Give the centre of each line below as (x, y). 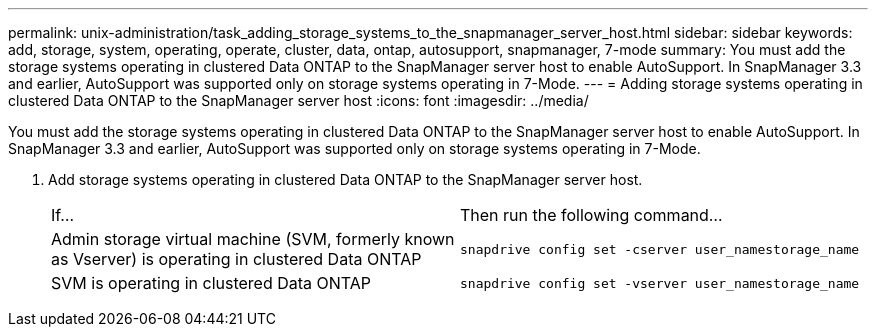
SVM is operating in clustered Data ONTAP (211, 283)
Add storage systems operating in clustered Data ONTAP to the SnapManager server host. (345, 179)
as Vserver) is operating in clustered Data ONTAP (236, 259)
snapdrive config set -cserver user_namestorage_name (660, 249)
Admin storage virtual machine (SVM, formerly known (253, 239)
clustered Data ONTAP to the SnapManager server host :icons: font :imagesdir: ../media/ (298, 100)
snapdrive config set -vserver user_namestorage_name (660, 283)
